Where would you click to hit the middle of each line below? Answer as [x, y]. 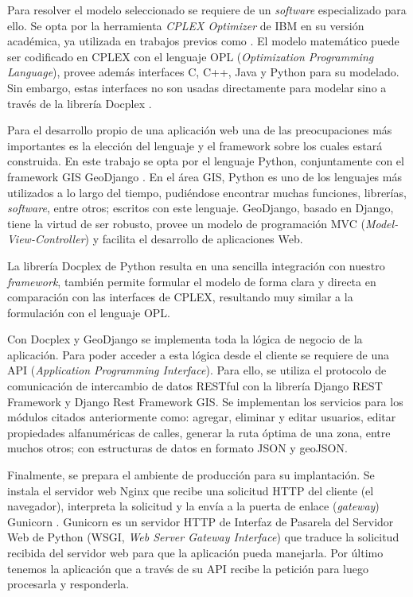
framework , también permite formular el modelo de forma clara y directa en [192, 281]
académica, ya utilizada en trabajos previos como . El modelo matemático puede [203, 41]
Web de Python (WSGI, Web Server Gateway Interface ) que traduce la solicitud [203, 537]
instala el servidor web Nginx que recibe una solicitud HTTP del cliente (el [191, 490]
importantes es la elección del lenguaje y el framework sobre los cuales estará [195, 145]
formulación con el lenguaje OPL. [89, 312]
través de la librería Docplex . [80, 103]
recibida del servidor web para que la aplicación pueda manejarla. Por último [195, 552]
